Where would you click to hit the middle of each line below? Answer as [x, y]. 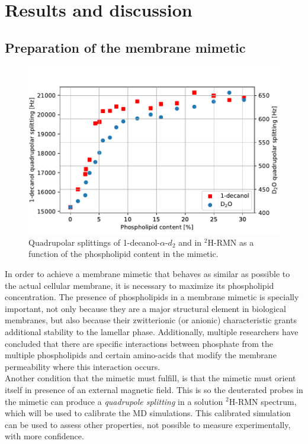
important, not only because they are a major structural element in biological [145, 308]
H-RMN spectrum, [263, 401]
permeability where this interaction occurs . [83, 366]
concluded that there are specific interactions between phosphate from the [139, 343]
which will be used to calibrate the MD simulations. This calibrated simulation [148, 413]
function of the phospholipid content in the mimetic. [123, 254]
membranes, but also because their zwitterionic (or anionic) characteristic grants [151, 320]
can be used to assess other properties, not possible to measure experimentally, [148, 424]
